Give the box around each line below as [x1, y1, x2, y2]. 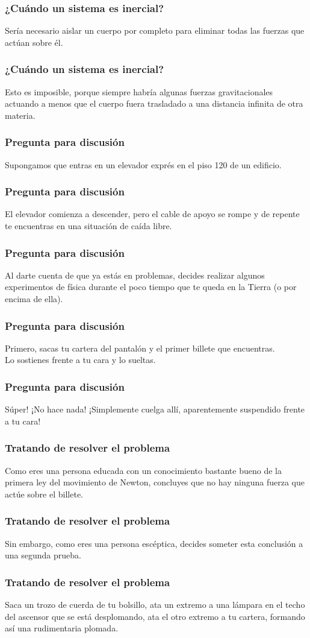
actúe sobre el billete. [5, 487, 83, 500]
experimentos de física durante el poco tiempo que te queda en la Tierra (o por [5, 280, 297, 293]
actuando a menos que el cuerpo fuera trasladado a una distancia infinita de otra [5, 97, 303, 110]
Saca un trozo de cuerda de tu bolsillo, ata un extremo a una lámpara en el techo [5, 598, 305, 611]
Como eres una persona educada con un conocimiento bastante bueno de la [5, 464, 282, 476]
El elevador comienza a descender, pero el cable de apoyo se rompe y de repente [5, 207, 300, 220]
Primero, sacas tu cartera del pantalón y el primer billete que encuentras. [5, 341, 275, 354]
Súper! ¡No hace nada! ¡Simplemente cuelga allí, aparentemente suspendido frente [5, 403, 305, 415]
